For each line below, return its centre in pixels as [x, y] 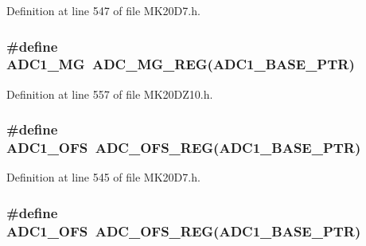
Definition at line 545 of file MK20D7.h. [103, 177]
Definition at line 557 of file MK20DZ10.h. [110, 94]
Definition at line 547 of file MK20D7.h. [103, 10]
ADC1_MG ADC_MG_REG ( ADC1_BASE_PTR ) [181, 64]
